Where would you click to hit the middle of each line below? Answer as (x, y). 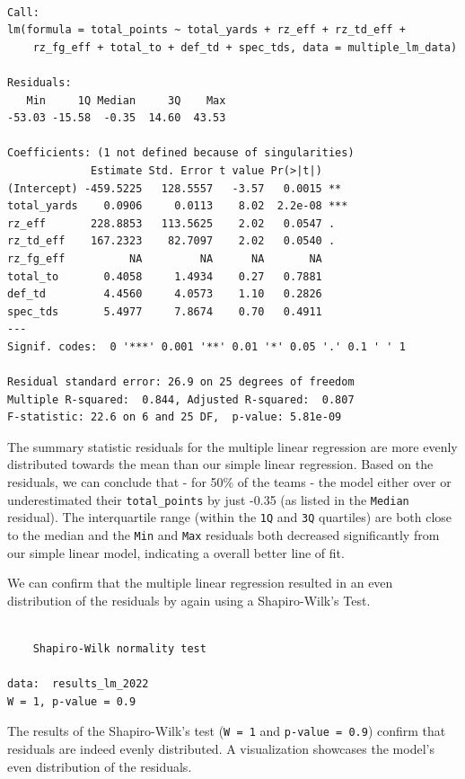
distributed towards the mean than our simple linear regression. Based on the (220, 464)
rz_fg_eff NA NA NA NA (165, 258)
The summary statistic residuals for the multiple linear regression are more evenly (232, 446)
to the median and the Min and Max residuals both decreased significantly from (224, 534)
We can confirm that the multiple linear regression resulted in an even (200, 583)
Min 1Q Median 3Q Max (126, 100)
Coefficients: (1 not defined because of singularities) (181, 153)
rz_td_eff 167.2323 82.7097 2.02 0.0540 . (171, 241)
